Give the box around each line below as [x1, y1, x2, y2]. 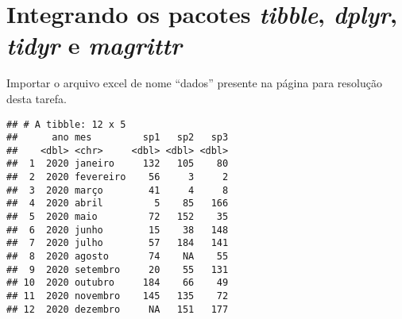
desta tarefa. [6, 90, 67, 106]
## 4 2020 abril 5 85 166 [6, 198, 229, 209]
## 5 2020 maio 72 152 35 [6, 211, 229, 223]
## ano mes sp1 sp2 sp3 [6, 132, 229, 144]
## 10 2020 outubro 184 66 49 [6, 277, 229, 289]
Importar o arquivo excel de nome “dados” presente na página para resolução [6, 75, 382, 91]
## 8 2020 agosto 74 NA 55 [6, 251, 229, 263]
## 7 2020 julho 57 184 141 [6, 237, 229, 249]
